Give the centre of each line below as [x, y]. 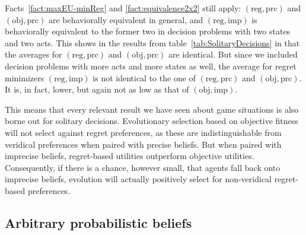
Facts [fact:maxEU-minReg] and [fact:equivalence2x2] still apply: [123, 8]
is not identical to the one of [144, 77]
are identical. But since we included [233, 54]
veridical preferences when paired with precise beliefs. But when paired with [143, 144]
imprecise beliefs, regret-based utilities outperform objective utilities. [130, 156]
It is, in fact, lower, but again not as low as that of [97, 89]
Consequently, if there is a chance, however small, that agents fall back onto [143, 167]
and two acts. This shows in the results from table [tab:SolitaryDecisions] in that [152, 42]
